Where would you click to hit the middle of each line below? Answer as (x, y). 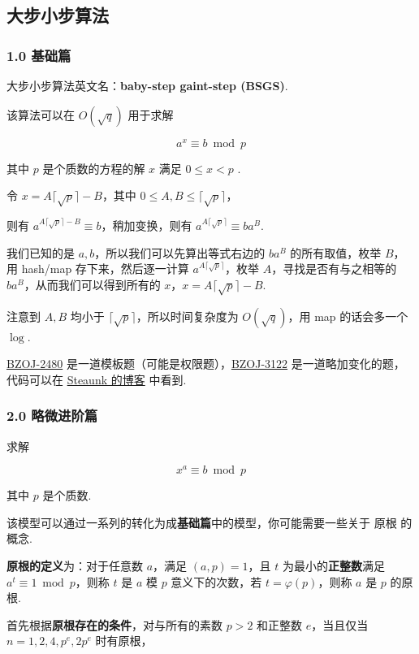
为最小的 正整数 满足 (333, 566)
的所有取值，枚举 (336, 252)
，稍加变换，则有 (147, 225)
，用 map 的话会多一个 (348, 316)
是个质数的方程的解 (94, 168)
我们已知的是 (41, 252)
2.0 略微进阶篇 (52, 416)
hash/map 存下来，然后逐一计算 (105, 269)
